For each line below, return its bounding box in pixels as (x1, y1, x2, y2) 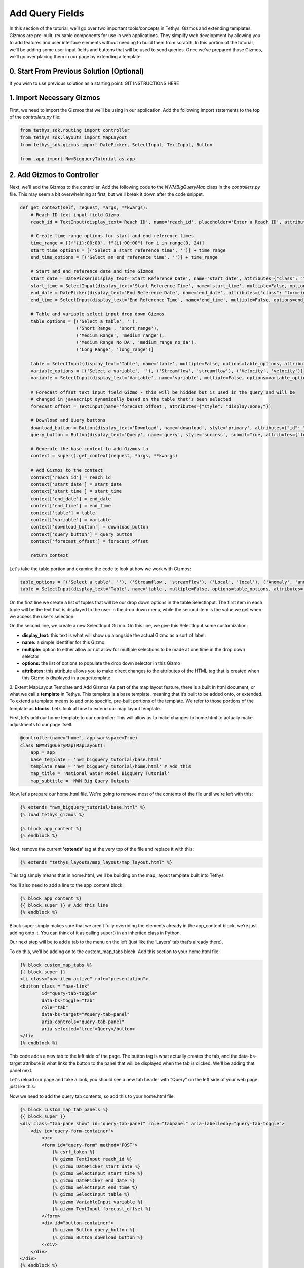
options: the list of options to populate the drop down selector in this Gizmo (22, 660, 180, 666)
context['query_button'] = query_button (30, 531, 133, 537)
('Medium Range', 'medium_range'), (76, 332, 165, 338)
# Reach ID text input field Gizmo (30, 212, 119, 218)
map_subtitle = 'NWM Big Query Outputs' (30, 778, 133, 784)
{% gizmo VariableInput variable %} (52, 1199, 143, 1205)
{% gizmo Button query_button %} (52, 1227, 135, 1233)
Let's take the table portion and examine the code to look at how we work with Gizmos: (9, 566, 191, 572)
